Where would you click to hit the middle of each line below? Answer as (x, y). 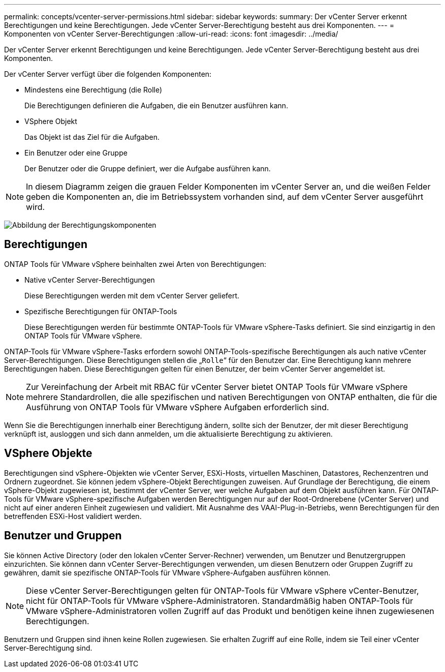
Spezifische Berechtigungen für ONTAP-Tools (101, 311)
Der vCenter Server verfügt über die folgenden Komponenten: (108, 74)
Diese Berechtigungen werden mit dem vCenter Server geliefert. (132, 295)
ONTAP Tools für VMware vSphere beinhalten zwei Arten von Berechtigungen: (135, 264)
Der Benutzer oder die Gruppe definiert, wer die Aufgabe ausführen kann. (148, 169)
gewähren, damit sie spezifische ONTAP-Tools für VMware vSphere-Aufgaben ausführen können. (167, 572)
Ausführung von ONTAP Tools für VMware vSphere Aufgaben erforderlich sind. (178, 407)
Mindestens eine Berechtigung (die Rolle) (93, 90)
